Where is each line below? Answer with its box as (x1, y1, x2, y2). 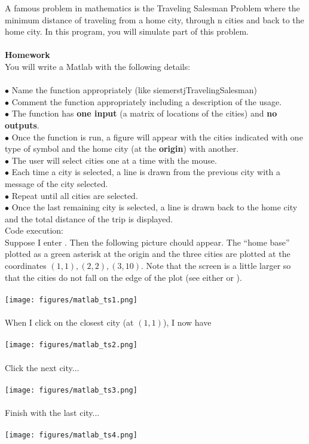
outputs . (5, 118, 39, 131)
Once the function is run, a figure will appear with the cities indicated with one (11, 130, 303, 143)
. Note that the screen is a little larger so (140, 259, 291, 272)
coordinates (5, 259, 47, 272)
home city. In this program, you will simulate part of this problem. (5, 25, 249, 38)
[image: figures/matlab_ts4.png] (5, 431, 137, 440)
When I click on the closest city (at (5, 316, 134, 329)
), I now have (163, 316, 212, 329)
